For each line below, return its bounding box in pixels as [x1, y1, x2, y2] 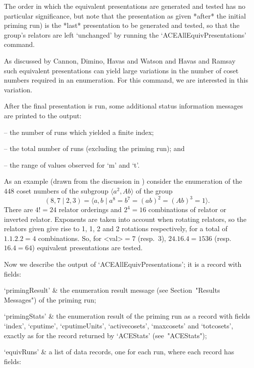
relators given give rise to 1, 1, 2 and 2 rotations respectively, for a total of [4, 223, 228, 234]
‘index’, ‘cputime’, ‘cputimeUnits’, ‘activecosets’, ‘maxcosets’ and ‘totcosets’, [4, 320, 233, 330]
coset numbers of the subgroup [16, 185, 109, 195]
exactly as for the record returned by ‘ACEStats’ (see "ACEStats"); [4, 330, 207, 340]
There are [4, 204, 33, 214]
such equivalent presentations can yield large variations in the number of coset [4, 65, 239, 75]
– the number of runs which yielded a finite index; [4, 127, 154, 137]
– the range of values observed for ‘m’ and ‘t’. [4, 159, 140, 170]
